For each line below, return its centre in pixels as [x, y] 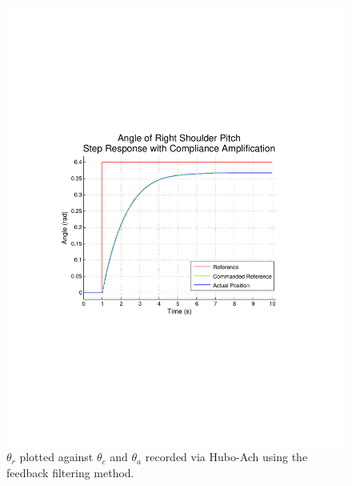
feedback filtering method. [70, 473]
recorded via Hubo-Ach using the [226, 457]
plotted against [56, 457]
